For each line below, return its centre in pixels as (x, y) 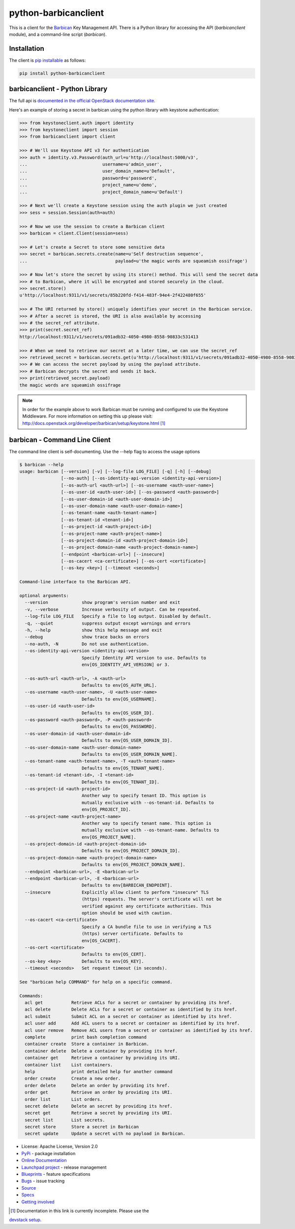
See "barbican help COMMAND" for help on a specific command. (96, 982)
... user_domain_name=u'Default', (97, 171)
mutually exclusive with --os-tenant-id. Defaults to (147, 803)
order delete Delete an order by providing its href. (97, 1085)
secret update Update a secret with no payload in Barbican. (105, 1134)
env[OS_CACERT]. (101, 941)
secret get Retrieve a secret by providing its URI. (99, 1113)
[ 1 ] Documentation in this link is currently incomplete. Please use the (80, 1211)
